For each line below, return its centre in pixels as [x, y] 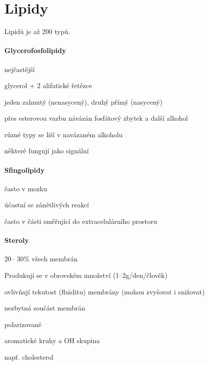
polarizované [23, 324]
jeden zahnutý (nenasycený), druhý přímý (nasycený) [84, 101]
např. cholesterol [29, 357]
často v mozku [26, 188]
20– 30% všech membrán [41, 259]
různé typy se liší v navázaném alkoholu [64, 134]
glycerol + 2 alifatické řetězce [48, 85]
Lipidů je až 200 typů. [37, 31]
